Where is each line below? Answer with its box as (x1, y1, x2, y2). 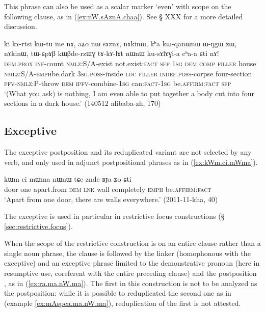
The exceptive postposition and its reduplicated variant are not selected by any (4, 147, 252, 157)
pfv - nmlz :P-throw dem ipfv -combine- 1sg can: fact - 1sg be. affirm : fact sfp (4, 78, 231, 89)
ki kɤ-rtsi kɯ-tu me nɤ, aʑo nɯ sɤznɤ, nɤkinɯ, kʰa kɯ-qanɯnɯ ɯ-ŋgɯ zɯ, (4, 38, 237, 48)
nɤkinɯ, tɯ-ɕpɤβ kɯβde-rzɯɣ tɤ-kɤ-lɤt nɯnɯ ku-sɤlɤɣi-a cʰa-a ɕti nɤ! (4, 48, 219, 59)
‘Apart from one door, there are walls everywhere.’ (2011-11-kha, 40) (4, 193, 218, 204)
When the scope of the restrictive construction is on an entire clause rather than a (4, 238, 261, 248)
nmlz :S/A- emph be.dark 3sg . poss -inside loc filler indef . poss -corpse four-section (4, 68, 252, 78)
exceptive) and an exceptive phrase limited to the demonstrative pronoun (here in (4, 258, 260, 268)
